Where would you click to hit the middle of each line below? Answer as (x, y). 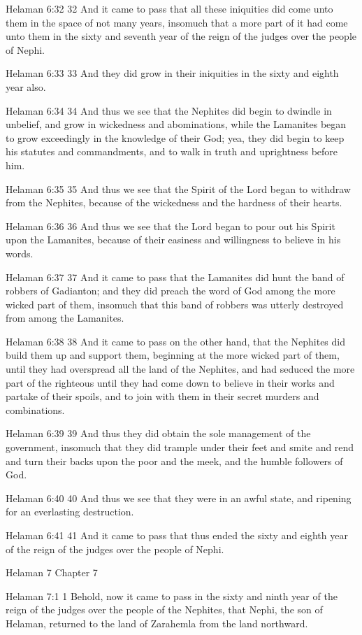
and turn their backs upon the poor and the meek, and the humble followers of (174, 461)
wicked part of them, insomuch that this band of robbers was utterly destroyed (175, 304)
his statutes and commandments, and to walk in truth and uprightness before (172, 151)
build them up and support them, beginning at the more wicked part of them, (173, 355)
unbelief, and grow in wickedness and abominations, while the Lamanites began (176, 124)
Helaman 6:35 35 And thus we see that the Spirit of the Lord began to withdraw (178, 188)
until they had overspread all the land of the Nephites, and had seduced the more (180, 369)
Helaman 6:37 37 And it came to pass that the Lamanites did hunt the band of (175, 277)
